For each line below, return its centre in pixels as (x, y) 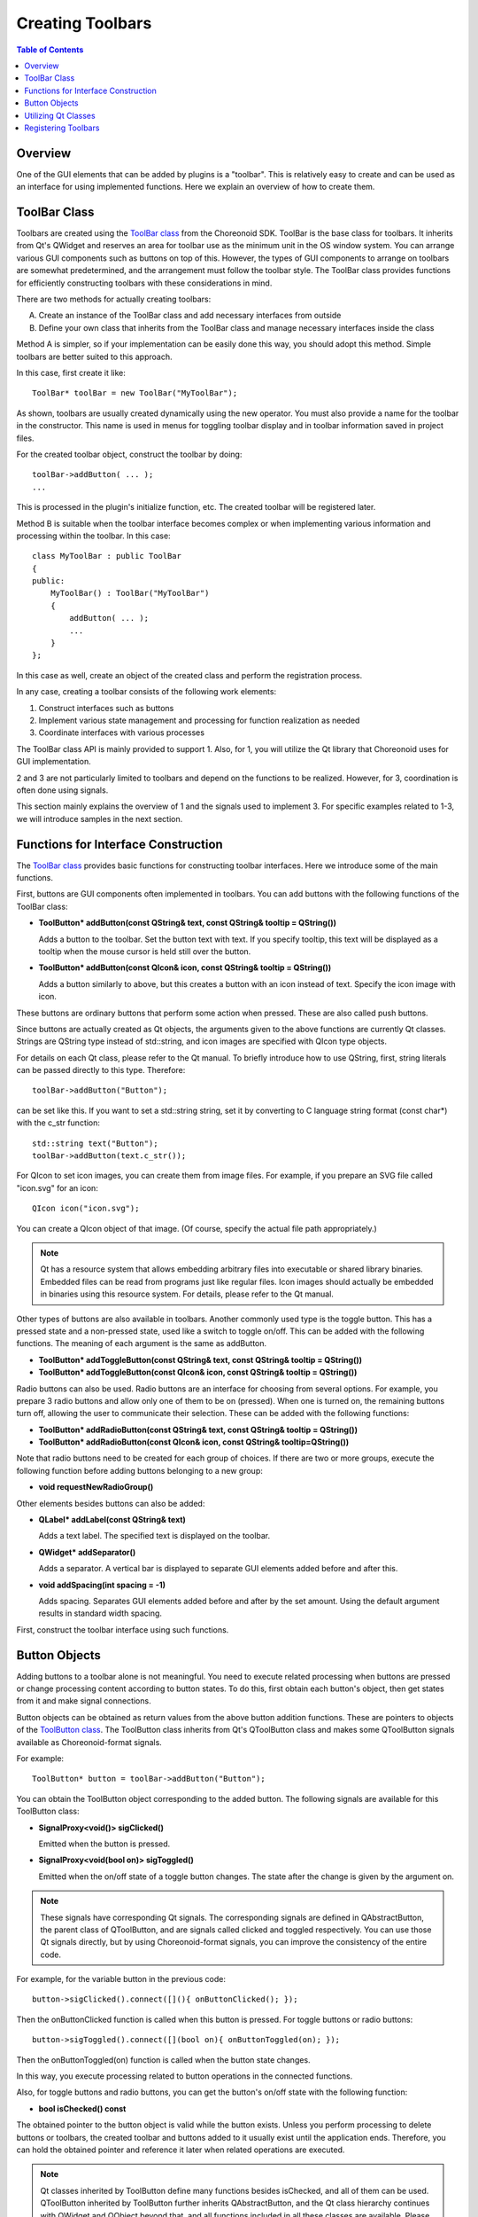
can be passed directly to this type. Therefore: (101, 1070)
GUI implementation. (54, 762)
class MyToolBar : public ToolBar (107, 556)
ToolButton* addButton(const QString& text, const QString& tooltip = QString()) (187, 923)
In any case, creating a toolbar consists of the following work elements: (146, 692)
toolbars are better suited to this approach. (94, 356)
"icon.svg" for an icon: (58, 1187)
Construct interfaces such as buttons (106, 708)
